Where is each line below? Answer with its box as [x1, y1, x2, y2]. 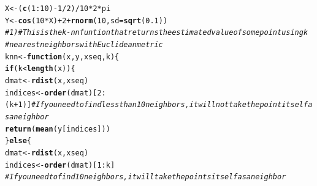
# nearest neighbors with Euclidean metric [5, 40, 163, 49]
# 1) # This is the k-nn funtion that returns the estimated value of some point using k [5, 28, 308, 37]
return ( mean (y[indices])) [5, 124, 110, 133]
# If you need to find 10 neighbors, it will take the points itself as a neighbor [5, 173, 286, 182]
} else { [5, 136, 31, 146]
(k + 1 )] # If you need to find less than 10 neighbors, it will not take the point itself [5, 100, 308, 110]
